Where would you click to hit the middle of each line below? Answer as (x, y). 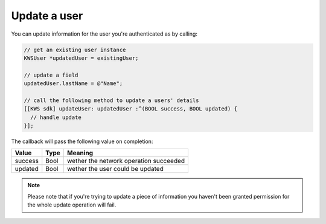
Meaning (80, 153)
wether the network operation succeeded (126, 161)
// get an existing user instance (75, 50)
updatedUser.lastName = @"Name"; (73, 84)
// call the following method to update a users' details (111, 100)
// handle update (56, 117)
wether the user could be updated (116, 169)
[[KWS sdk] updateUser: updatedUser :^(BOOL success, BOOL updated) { (131, 109)
